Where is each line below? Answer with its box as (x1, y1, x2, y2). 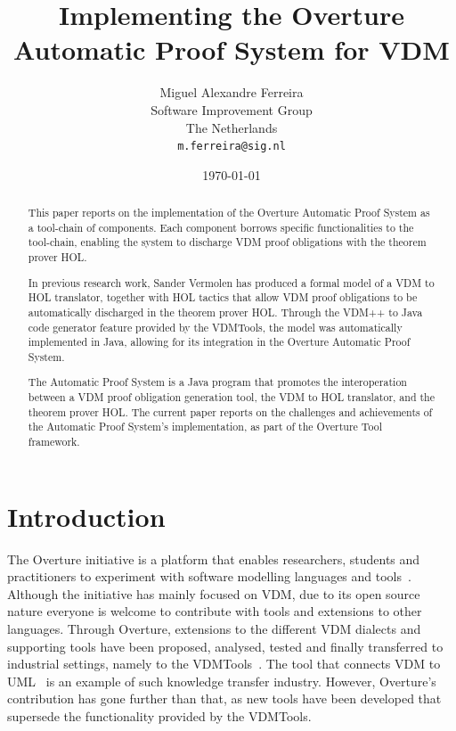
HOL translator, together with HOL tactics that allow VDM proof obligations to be (28, 290, 418, 305)
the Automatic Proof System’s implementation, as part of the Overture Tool (28, 419, 382, 434)
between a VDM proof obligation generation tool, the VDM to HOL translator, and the (28, 390, 436, 405)
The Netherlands (185, 118, 278, 136)
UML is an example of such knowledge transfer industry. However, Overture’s (7, 671, 436, 690)
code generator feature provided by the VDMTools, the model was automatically (28, 319, 403, 334)
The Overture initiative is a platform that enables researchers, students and (7, 549, 420, 568)
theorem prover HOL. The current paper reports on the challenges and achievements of (28, 404, 433, 419)
